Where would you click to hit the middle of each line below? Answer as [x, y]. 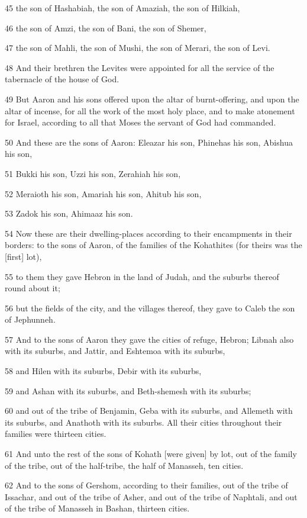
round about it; [33, 288]
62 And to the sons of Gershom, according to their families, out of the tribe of [146, 485]
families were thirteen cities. [56, 434]
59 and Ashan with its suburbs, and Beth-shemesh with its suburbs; [128, 390]
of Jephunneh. [30, 319]
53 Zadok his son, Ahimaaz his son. [69, 213]
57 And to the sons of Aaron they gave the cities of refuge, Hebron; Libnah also [149, 339]
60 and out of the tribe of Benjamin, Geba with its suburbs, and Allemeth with [149, 411]
